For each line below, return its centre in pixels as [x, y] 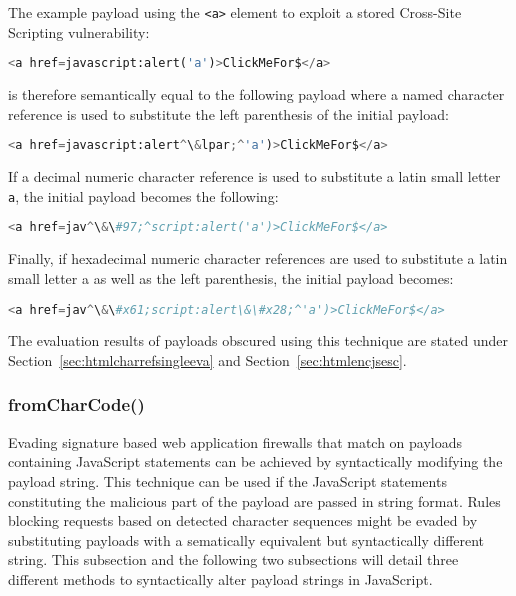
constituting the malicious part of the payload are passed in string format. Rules [254, 500]
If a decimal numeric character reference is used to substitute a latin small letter [254, 176]
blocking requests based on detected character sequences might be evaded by [243, 520]
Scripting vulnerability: [79, 31]
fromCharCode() [76, 404]
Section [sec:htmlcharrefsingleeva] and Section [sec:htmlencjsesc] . [207, 359]
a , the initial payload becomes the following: [143, 195]
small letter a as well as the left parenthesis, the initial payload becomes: [231, 277]
